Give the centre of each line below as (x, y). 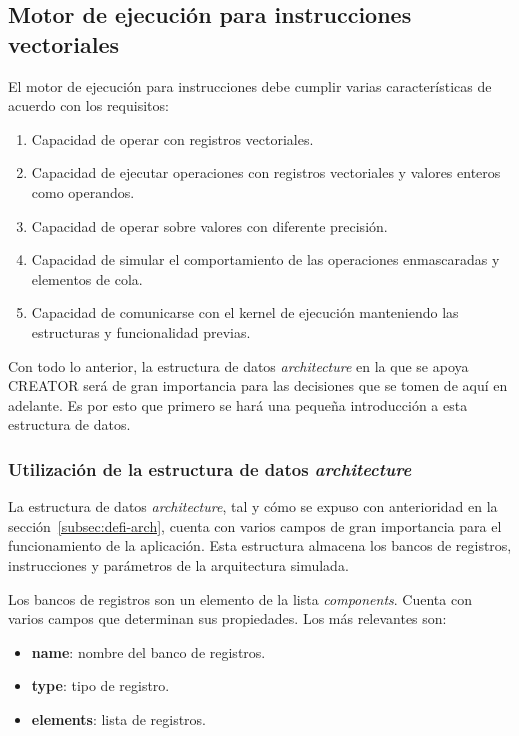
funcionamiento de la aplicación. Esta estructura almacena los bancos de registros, (260, 545)
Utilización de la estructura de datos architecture (210, 468)
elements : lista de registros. (118, 718)
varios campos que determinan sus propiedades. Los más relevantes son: (227, 618)
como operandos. (83, 191)
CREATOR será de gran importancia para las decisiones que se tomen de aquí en (258, 385)
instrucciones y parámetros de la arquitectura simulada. (178, 564)
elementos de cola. (87, 278)
